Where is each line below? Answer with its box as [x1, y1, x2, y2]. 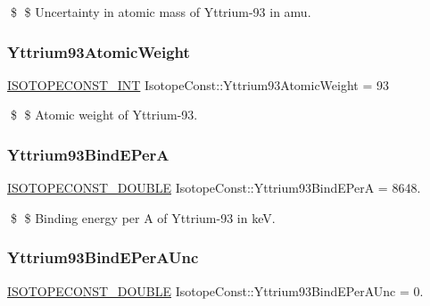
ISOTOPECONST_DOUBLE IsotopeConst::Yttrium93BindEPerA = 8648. [7, 178, 421, 197]
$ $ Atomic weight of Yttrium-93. [10, 105, 198, 124]
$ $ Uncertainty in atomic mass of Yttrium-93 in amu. [10, 3, 311, 21]
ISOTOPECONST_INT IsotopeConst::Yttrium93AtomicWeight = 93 [7, 75, 390, 94]
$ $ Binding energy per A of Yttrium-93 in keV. [10, 208, 276, 227]
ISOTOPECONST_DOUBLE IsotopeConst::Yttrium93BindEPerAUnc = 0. [7, 281, 424, 300]
